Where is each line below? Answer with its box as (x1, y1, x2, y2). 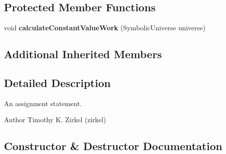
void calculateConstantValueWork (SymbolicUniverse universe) (4, 22, 205, 33)
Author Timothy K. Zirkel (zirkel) (4, 114, 106, 125)
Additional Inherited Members (4, 46, 162, 62)
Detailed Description (4, 75, 111, 90)
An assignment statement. (4, 98, 82, 108)
